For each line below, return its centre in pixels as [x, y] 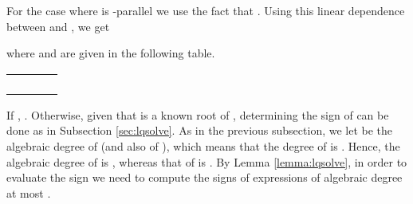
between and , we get [58, 26]
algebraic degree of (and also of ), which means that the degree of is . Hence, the [203, 145]
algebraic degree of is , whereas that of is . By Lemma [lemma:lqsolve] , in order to [207, 161]
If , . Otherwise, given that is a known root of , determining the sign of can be [198, 114]
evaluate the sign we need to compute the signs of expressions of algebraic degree [205, 177]
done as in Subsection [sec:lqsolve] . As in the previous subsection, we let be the [200, 130]
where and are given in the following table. [111, 53]
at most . [29, 192]
